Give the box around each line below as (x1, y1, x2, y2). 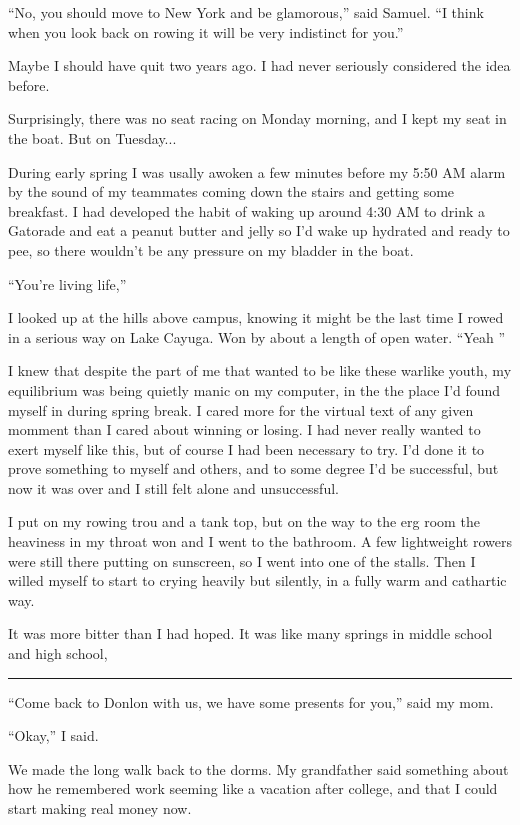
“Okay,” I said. (8, 725, 99, 746)
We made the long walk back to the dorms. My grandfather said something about (8, 758, 509, 779)
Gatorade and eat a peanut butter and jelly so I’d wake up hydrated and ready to (8, 220, 510, 241)
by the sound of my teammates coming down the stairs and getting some (8, 181, 455, 202)
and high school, (8, 643, 108, 664)
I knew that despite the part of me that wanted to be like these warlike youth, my (8, 360, 512, 381)
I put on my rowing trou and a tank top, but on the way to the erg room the (8, 511, 480, 532)
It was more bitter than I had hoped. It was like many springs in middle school (8, 623, 493, 644)
